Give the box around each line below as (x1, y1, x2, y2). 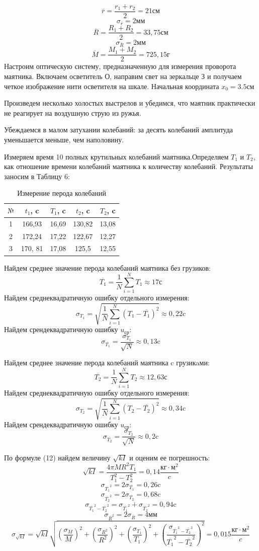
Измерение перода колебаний (17, 188, 106, 198)
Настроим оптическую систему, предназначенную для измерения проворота (4, 61, 236, 71)
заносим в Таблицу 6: (4, 171, 70, 181)
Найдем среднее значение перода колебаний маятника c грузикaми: (4, 357, 210, 368)
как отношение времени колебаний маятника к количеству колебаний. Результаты (4, 161, 253, 172)
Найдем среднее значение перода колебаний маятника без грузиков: (4, 262, 211, 273)
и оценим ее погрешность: (129, 452, 210, 462)
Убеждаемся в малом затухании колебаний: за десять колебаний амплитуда (4, 124, 233, 135)
